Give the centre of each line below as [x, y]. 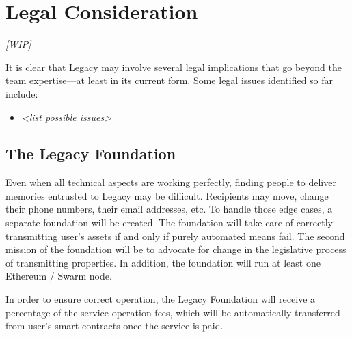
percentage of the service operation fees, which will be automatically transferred [173, 312]
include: [22, 93]
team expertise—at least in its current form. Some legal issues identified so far [170, 80]
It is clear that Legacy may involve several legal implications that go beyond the [174, 67]
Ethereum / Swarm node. [59, 276]
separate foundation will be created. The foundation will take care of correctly [170, 223]
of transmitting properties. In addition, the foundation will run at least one [163, 262]
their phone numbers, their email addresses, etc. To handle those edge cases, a [169, 209]
